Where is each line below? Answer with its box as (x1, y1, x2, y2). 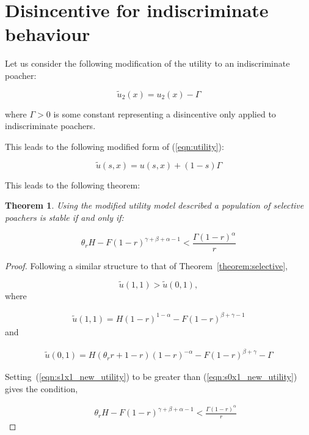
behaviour (5, 21, 90, 46)
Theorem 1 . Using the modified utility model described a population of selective (5, 199, 304, 212)
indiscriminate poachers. (5, 119, 96, 132)
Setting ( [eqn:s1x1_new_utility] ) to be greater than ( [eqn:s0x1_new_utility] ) (5, 370, 297, 383)
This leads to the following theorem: (5, 178, 140, 191)
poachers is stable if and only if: (5, 210, 124, 223)
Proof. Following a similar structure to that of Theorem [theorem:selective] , (5, 259, 288, 272)
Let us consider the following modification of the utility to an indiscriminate (5, 57, 290, 70)
